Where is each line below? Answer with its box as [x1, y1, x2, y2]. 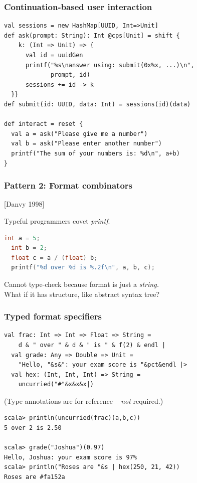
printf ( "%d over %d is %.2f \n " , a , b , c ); [11, 264, 155, 271]
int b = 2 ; [11, 244, 47, 252]
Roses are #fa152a [4, 473, 65, 481]
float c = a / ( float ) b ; [11, 254, 98, 261]
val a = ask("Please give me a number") [11, 130, 148, 137]
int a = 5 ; [4, 234, 40, 242]
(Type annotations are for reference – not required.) [4, 395, 163, 406]
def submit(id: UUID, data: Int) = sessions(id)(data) [4, 100, 191, 108]
